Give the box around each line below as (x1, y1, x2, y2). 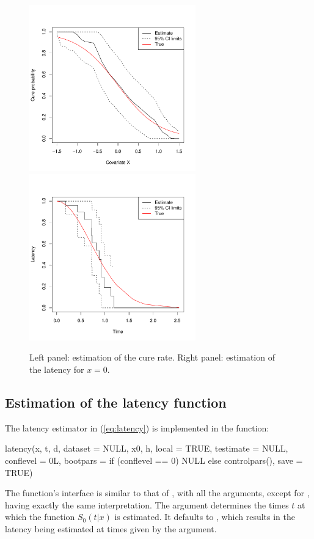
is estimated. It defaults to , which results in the (114, 510, 295, 523)
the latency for (29, 363, 84, 376)
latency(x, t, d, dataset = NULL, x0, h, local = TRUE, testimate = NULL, (5, 442, 288, 455)
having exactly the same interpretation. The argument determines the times (5, 498, 289, 511)
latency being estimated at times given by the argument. (5, 522, 217, 535)
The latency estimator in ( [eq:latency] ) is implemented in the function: (5, 421, 269, 434)
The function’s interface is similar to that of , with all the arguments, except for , (5, 486, 310, 499)
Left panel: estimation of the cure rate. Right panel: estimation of (29, 351, 275, 364)
